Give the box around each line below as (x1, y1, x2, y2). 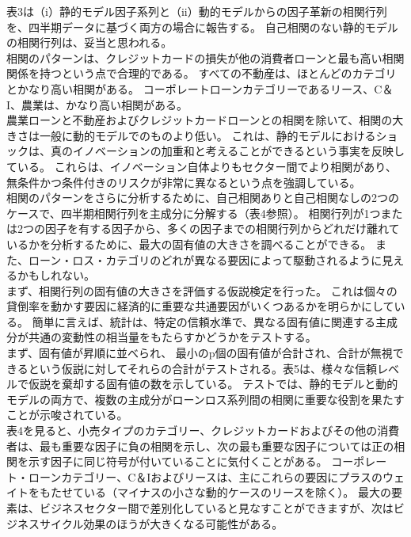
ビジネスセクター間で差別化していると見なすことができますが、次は (39, 500, 394, 516)
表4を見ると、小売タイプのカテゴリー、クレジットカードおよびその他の (6, 422, 378, 439)
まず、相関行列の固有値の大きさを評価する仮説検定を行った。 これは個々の (6, 282, 398, 299)
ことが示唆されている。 (6, 406, 128, 423)
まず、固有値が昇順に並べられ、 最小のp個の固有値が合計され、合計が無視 (6, 345, 393, 361)
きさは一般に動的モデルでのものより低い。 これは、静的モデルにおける (6, 127, 376, 143)
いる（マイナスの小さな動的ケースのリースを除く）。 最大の (83, 484, 391, 501)
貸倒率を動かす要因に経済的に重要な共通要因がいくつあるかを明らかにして (6, 298, 394, 314)
